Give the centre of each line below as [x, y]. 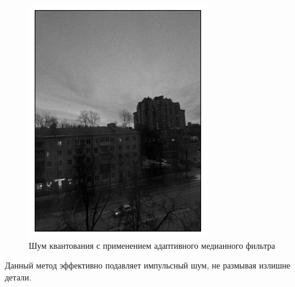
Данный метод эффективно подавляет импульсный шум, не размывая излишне [147, 265]
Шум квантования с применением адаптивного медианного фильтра [152, 245]
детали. [18, 277]
